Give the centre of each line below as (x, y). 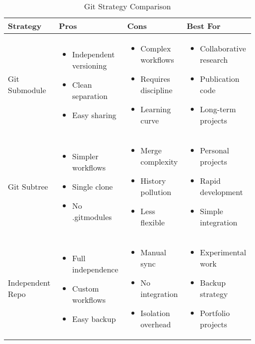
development (221, 192)
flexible (153, 222)
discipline (156, 90)
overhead (156, 324)
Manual (153, 252)
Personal (215, 150)
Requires (155, 79)
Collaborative (223, 48)
